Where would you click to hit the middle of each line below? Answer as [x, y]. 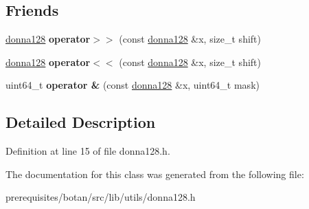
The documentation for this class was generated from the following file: [155, 174]
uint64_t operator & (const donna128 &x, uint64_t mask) [133, 85]
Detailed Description [81, 122]
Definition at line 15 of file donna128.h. [88, 151]
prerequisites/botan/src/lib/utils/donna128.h [101, 197]
